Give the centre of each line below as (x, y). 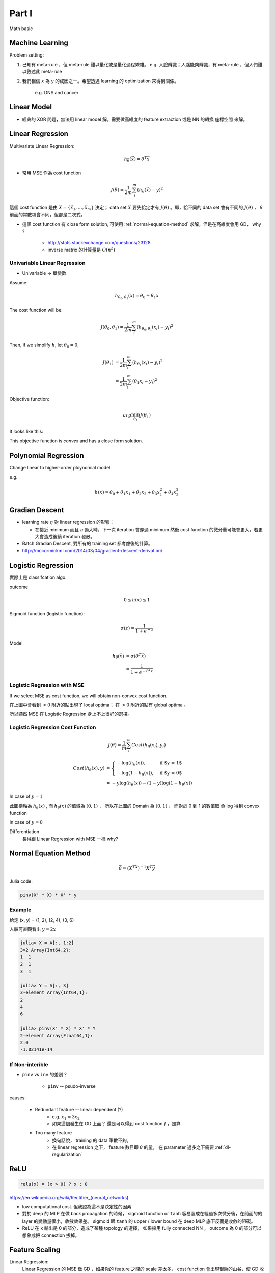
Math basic (21, 29)
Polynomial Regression (47, 455)
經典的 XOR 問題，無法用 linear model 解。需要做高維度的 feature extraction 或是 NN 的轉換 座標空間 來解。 (135, 119)
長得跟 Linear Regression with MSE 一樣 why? (70, 839)
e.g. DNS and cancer (57, 93)
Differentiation (24, 832)
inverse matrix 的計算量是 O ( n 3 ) (81, 250)
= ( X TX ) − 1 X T (137, 868)
